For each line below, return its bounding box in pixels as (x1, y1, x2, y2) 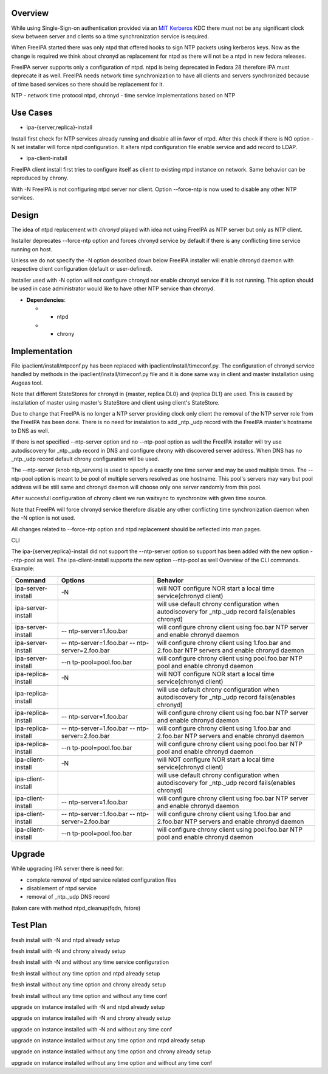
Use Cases (11, 108, 53, 118)
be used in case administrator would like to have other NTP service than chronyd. (11, 285, 215, 292)
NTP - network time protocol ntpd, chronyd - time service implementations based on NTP (11, 92, 236, 99)
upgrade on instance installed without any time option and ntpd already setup (11, 1037, 205, 1044)
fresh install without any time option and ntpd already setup (11, 969, 160, 977)
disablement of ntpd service (26, 884, 97, 891)
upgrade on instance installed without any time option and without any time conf (11, 1059, 213, 1066)
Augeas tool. (11, 379, 43, 386)
